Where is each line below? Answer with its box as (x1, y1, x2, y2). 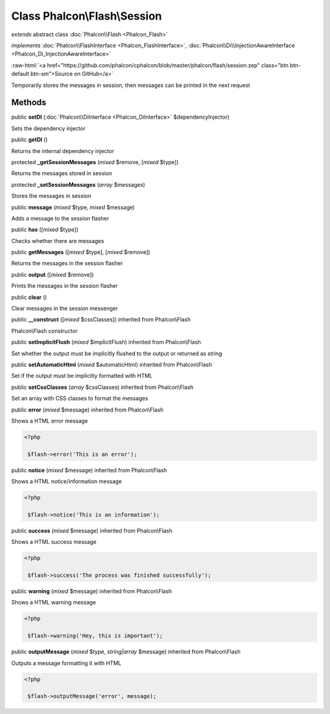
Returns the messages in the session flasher (11, 260, 123, 267)
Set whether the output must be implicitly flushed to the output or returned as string (11, 350, 222, 357)
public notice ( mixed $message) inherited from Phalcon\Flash (11, 466, 167, 474)
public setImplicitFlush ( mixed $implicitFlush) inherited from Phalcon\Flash (11, 339, 201, 346)
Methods (11, 97, 46, 108)
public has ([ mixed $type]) (11, 226, 79, 233)
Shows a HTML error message (11, 417, 89, 424)
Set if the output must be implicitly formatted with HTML (11, 372, 153, 380)
